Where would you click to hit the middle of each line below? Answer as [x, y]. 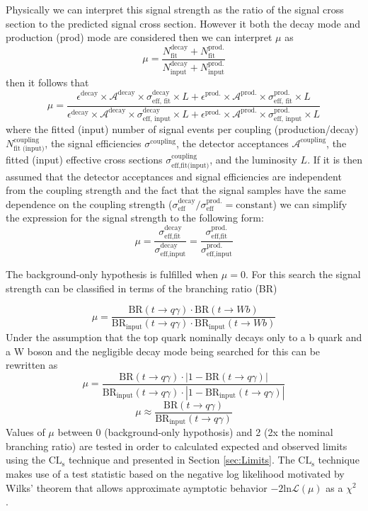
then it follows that [47, 82]
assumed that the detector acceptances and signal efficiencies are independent [174, 176]
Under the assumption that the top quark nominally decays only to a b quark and [184, 337]
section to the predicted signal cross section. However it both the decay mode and [183, 23]
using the [26, 460]
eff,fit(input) [190, 165]
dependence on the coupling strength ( [89, 203]
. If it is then [335, 160]
